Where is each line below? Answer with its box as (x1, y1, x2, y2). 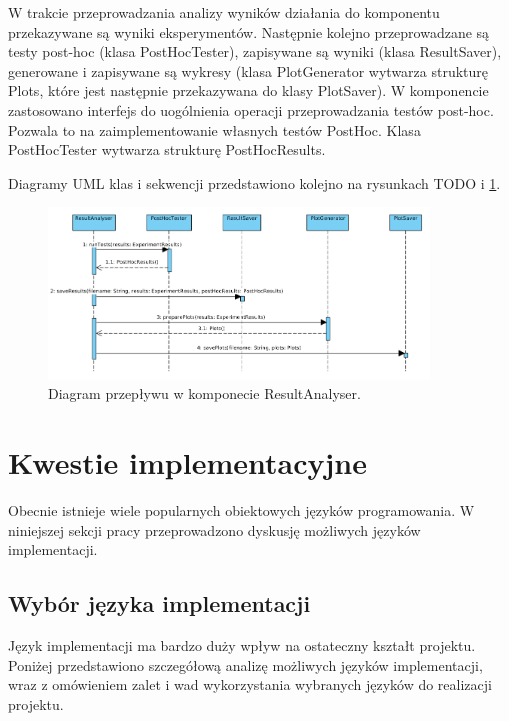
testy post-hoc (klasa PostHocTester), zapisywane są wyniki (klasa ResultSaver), (8, 41, 502, 62)
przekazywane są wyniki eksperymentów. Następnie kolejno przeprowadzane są (8, 21, 490, 42)
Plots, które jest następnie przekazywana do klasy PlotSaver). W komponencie (8, 80, 489, 101)
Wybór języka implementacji (8, 588, 311, 619)
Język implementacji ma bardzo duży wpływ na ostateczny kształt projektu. (8, 635, 476, 656)
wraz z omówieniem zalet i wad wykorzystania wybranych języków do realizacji (8, 674, 492, 695)
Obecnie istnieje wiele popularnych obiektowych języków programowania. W (8, 500, 475, 521)
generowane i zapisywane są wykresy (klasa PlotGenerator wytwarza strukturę (8, 60, 489, 81)
